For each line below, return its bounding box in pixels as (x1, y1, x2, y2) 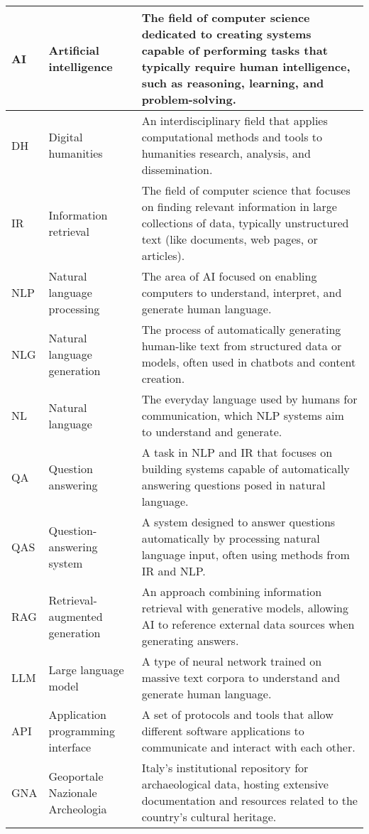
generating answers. (141, 632, 239, 649)
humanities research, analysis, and (141, 145, 311, 161)
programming (48, 722, 116, 739)
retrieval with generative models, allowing (141, 600, 348, 616)
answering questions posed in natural (141, 477, 326, 493)
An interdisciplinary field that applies (141, 112, 328, 129)
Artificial (48, 42, 99, 58)
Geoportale (48, 767, 104, 784)
